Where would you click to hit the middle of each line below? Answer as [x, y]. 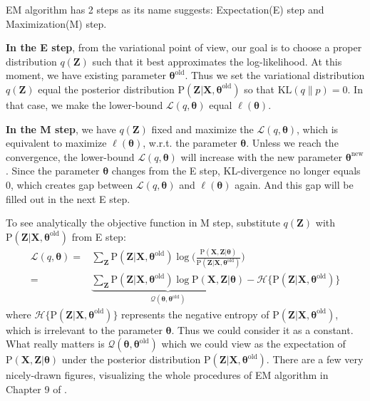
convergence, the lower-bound [70, 156]
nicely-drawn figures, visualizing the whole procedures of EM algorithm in [167, 375]
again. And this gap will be [294, 184]
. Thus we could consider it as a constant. [262, 329]
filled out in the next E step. [68, 198]
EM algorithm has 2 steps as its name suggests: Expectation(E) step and [165, 9]
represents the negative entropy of [195, 314]
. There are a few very [315, 359]
